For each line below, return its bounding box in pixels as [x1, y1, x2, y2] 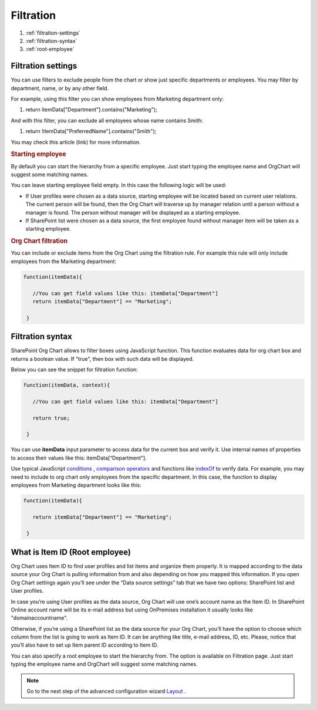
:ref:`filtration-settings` [25, 29, 80, 36]
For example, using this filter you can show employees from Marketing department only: [11, 96, 224, 103]
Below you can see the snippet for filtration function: [11, 366, 138, 373]
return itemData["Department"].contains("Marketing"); [25, 106, 158, 113]
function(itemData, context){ [23, 382, 110, 388]
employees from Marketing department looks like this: [11, 481, 141, 488]
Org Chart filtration [11, 237, 68, 245]
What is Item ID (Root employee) [11, 547, 131, 557]
